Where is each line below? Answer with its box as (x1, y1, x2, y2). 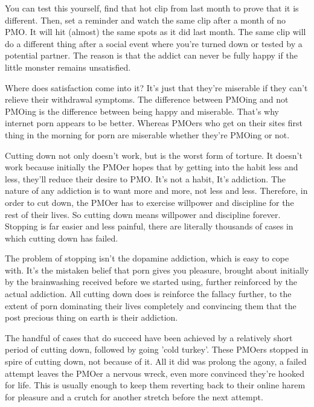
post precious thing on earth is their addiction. (5, 311, 178, 324)
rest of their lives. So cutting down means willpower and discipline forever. (5, 208, 281, 220)
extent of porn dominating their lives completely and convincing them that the (5, 299, 296, 312)
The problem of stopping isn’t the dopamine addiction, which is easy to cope (5, 252, 289, 264)
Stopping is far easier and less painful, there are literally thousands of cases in (5, 220, 293, 232)
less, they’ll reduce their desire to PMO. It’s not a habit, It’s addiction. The (5, 172, 286, 185)
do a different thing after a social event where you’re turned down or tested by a (5, 37, 303, 50)
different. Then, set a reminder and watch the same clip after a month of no (5, 13, 286, 26)
